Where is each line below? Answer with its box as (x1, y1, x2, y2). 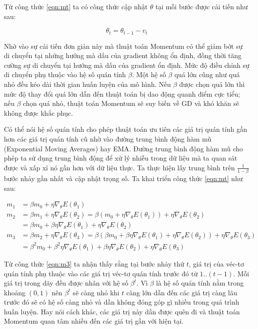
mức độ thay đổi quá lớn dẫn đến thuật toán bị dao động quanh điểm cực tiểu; (4, 88, 240, 99)
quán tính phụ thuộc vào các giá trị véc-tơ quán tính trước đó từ (4, 268, 198, 278)
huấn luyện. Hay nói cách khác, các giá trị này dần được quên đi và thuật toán (4, 306, 240, 316)
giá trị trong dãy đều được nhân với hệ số (4, 278, 128, 288)
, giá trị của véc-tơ (189, 258, 244, 268)
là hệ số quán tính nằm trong (156, 278, 244, 288)
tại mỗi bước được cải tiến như (155, 1, 248, 11)
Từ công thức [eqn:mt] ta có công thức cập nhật (4, 1, 148, 11)
